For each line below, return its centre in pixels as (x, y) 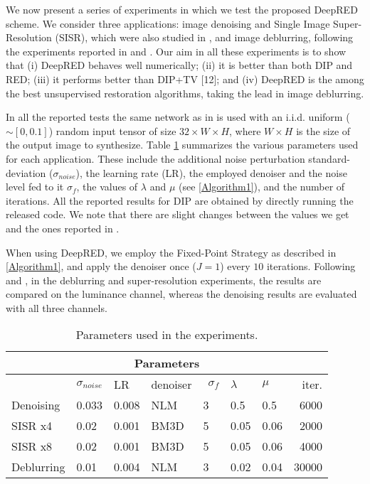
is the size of (323, 130)
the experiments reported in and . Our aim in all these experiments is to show (176, 51)
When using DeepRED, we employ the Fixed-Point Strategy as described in (171, 252)
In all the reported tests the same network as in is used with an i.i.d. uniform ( (178, 117)
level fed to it (35, 187)
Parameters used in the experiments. (167, 335)
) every (235, 266)
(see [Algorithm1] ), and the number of (262, 187)
